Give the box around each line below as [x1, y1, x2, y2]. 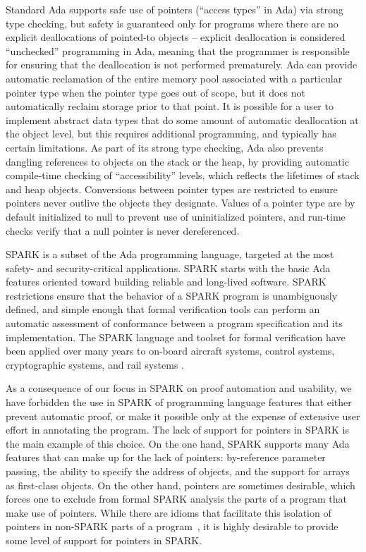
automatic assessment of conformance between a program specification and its [6, 316, 343, 331]
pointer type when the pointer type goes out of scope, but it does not [6, 85, 305, 99]
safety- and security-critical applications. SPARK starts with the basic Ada [6, 260, 331, 275]
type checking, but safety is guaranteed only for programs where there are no [6, 16, 338, 30]
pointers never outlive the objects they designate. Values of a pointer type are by [6, 195, 355, 210]
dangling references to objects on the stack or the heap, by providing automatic [6, 154, 349, 168]
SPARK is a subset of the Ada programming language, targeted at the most [6, 247, 334, 262]
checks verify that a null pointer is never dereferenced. [6, 223, 240, 238]
